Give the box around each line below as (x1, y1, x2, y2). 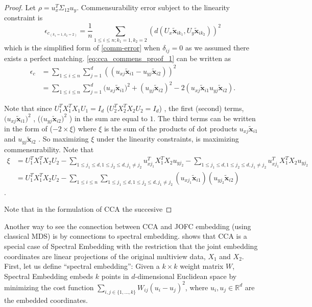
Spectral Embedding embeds (4, 270, 93, 281)
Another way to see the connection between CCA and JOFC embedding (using (4, 220, 251, 231)
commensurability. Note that (4, 144, 94, 154)
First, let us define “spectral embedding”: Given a (4, 261, 160, 271)
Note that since (4, 102, 52, 113)
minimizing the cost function (4, 282, 94, 292)
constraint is (4, 12, 43, 23)
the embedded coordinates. (4, 294, 88, 305)
